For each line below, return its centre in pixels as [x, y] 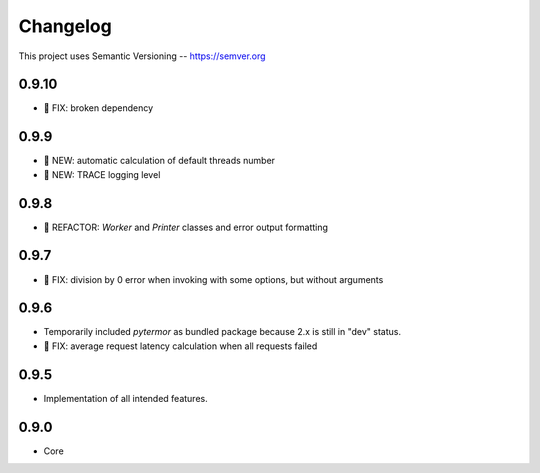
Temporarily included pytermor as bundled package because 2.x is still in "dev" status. [222, 332]
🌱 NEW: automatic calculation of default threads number [159, 161]
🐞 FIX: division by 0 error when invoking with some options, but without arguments [213, 279]
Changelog [65, 26]
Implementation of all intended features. [126, 398]
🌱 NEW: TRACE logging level [102, 174]
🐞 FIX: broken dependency [98, 108]
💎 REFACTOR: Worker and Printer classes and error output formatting [186, 227]
